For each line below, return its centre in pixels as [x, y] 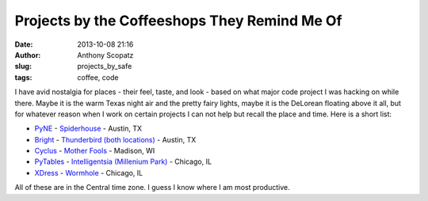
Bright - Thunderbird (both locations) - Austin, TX [115, 139]
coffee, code [98, 77]
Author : [28, 55]
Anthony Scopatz [105, 55]
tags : [23, 77]
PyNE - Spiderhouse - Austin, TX [88, 129]
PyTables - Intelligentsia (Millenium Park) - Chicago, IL [123, 161]
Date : [24, 44]
